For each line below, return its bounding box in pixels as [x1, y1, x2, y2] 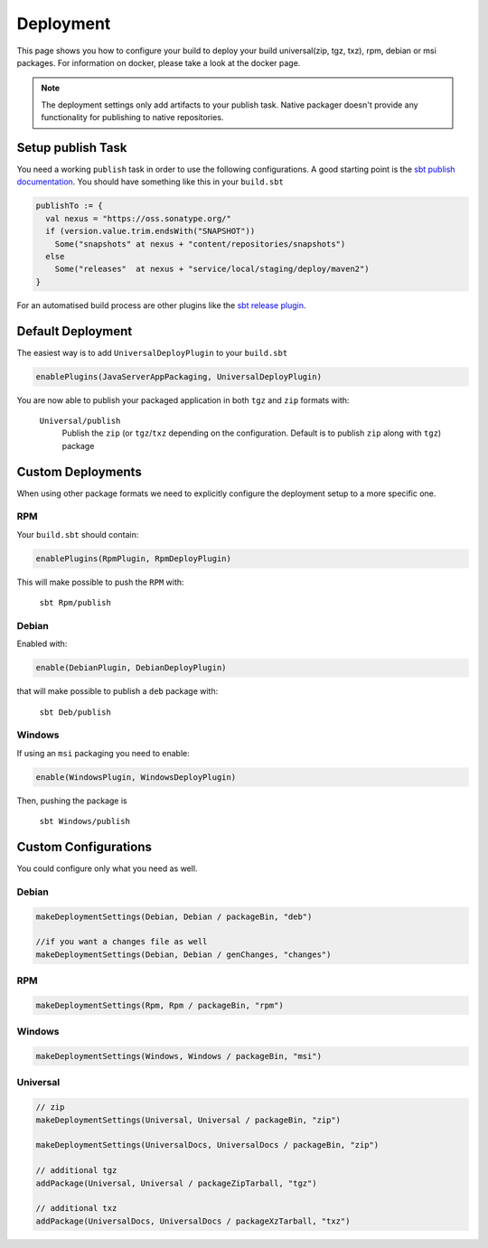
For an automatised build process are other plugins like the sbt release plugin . [16, 299, 306, 311]
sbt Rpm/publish [39, 597, 112, 608]
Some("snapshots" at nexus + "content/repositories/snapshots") [54, 239, 346, 249]
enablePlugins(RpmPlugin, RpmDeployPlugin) [35, 553, 232, 564]
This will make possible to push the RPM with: [16, 577, 184, 587]
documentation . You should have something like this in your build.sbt [16, 176, 284, 187]
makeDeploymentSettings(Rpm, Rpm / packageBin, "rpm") [35, 999, 284, 1010]
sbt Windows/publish [39, 816, 131, 827]
